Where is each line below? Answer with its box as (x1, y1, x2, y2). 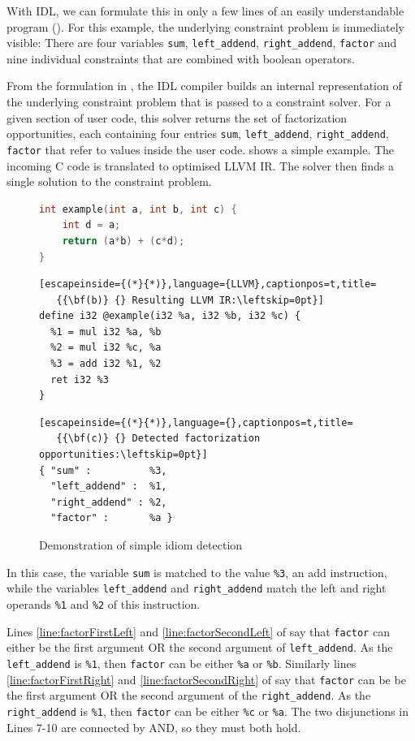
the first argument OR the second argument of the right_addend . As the (6, 687, 371, 704)
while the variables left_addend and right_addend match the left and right (6, 579, 387, 597)
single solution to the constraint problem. (6, 173, 212, 190)
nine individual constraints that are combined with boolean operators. (6, 50, 356, 67)
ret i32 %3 (50, 373, 109, 386)
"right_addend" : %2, (50, 496, 167, 508)
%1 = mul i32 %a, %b (50, 325, 162, 338)
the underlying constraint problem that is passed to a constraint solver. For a (6, 93, 391, 110)
